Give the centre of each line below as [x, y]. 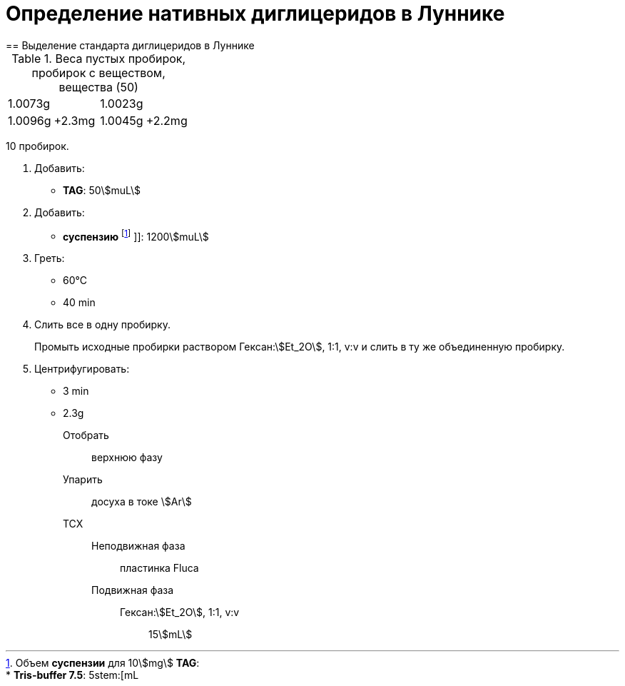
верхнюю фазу [127, 458]
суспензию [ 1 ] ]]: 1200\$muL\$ [136, 235]
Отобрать [86, 435]
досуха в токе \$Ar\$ [142, 502]
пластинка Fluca [159, 568]
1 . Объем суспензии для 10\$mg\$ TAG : [103, 663]
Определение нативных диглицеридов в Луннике [255, 14]
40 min [79, 303]
